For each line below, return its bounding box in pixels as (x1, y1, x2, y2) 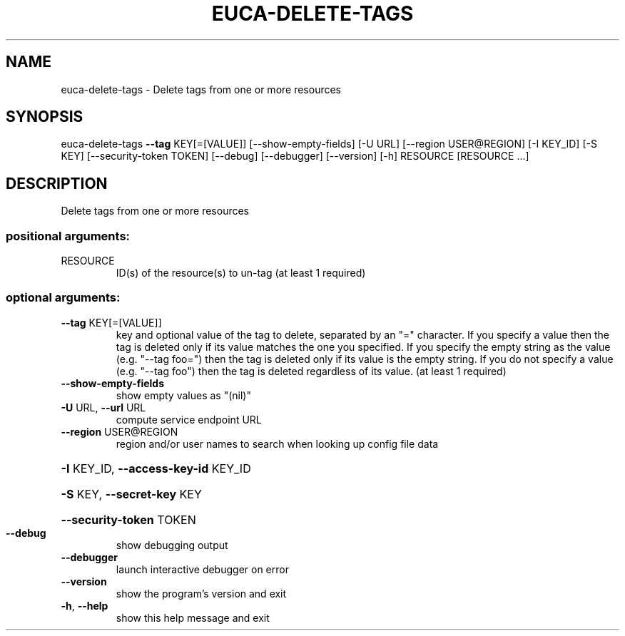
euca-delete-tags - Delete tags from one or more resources (61, 83, 342, 96)
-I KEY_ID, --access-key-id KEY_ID (61, 461, 251, 476)
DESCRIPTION (6, 174, 108, 193)
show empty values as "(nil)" (116, 389, 251, 401)
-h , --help (61, 599, 108, 612)
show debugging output (116, 538, 228, 551)
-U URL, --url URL (61, 401, 146, 414)
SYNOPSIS (6, 108, 83, 126)
